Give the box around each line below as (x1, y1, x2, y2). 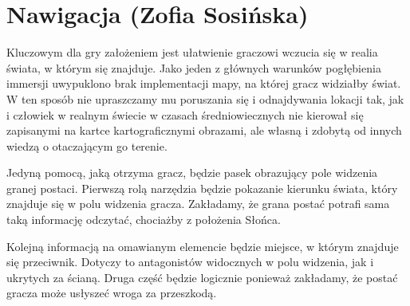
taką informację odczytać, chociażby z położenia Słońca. (6, 211, 281, 228)
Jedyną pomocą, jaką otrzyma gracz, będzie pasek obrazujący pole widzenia (6, 164, 378, 181)
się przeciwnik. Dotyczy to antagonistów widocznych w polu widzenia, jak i (6, 253, 374, 270)
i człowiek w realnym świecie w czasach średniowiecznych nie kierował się (6, 106, 364, 123)
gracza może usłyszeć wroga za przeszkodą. (6, 284, 217, 301)
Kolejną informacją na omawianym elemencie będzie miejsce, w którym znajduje (6, 237, 399, 254)
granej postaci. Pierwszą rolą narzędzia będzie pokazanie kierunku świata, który (6, 179, 398, 196)
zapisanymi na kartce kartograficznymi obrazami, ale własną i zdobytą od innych (6, 122, 402, 139)
